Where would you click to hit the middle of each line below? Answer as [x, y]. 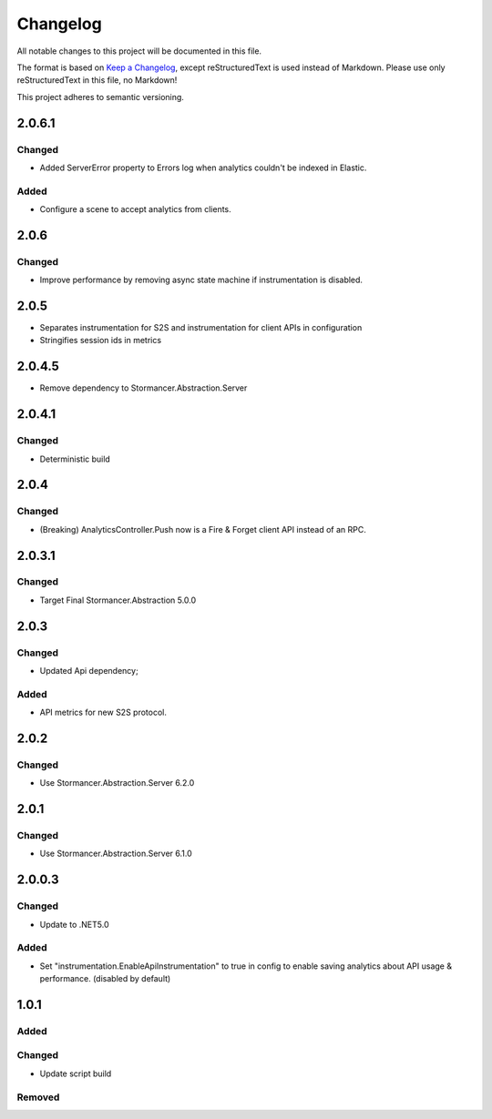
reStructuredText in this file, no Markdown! [97, 80]
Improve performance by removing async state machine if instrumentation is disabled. [201, 280]
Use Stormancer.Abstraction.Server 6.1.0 [116, 854]
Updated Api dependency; [89, 671]
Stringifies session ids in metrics [101, 341]
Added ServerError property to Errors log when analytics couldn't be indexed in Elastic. [203, 168]
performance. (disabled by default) [105, 979]
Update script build [76, 1073]
